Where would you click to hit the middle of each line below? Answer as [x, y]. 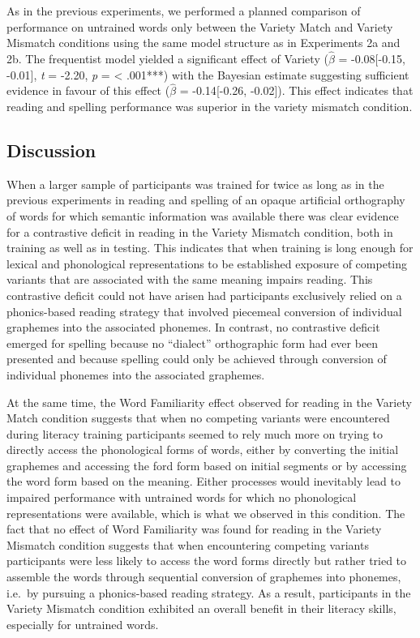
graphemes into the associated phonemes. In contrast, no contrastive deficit [193, 327]
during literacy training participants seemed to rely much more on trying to [195, 433]
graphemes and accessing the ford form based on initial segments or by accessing [207, 465]
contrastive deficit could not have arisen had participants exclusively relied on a [204, 295]
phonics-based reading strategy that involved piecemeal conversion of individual [204, 311]
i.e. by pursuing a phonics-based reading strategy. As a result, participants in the [209, 592]
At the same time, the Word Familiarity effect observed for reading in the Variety [209, 402]
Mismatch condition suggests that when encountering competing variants [188, 544]
